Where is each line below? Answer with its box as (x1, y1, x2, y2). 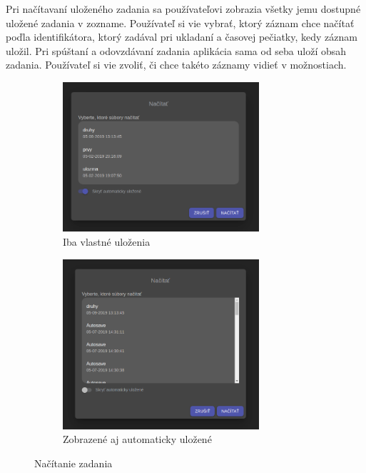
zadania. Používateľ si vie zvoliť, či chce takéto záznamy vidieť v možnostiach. (6, 57, 347, 72)
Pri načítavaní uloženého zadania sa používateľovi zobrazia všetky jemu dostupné (6, 1, 361, 16)
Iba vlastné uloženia (63, 234, 151, 249)
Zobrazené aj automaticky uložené (63, 432, 212, 447)
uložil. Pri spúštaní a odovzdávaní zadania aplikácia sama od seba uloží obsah (6, 43, 347, 58)
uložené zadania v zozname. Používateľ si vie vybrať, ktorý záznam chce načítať (6, 15, 355, 30)
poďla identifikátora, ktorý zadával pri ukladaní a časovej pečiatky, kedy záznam (6, 29, 357, 44)
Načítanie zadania (34, 455, 113, 470)
